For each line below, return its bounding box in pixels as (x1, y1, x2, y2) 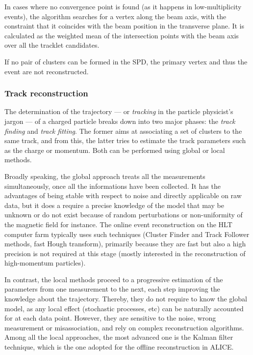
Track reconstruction (4, 87, 88, 99)
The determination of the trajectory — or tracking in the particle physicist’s (4, 106, 233, 117)
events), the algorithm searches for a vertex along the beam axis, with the (4, 11, 227, 21)
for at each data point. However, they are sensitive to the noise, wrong (4, 313, 216, 323)
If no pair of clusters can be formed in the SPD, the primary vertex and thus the (4, 56, 248, 66)
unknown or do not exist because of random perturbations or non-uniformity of (4, 209, 243, 220)
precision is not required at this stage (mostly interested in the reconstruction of (4, 248, 246, 258)
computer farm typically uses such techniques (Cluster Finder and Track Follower (4, 229, 250, 239)
